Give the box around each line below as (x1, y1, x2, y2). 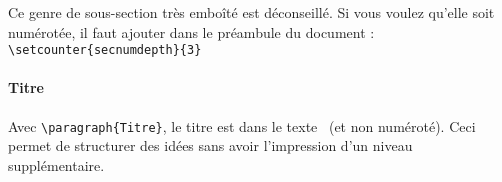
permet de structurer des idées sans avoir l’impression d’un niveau (8, 135, 413, 156)
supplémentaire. (8, 154, 105, 175)
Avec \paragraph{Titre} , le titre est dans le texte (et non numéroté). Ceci (8, 115, 476, 136)
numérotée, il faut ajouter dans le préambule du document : (8, 21, 375, 42)
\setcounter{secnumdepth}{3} (8, 43, 202, 58)
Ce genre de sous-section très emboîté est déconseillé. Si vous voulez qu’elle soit (8, 2, 495, 22)
